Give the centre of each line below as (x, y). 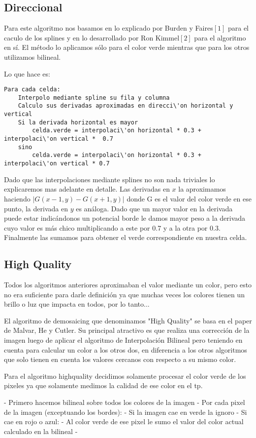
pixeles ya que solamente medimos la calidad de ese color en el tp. (103, 385)
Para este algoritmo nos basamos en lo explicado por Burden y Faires (109, 28)
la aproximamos (202, 189)
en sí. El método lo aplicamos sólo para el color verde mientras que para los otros (127, 47)
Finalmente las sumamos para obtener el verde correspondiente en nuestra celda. (126, 237)
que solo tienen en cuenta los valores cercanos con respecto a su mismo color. (120, 359)
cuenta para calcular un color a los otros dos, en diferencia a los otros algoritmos (126, 349)
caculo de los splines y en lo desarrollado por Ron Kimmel (92, 37)
